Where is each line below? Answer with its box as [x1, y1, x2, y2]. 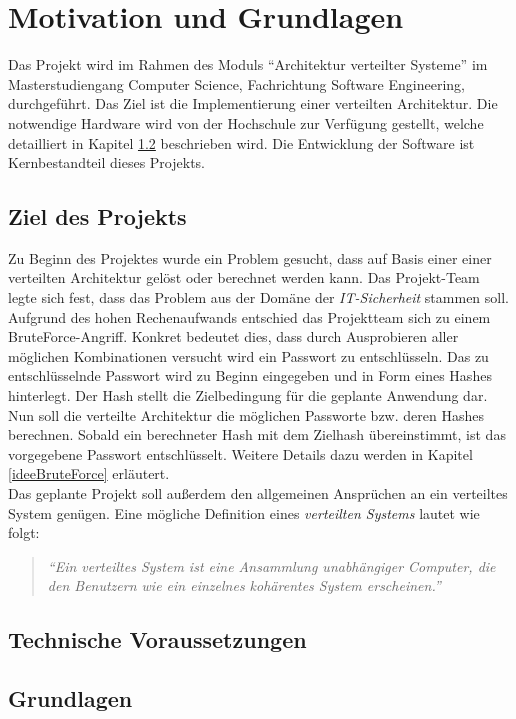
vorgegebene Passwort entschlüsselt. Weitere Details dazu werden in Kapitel [8, 443, 473, 464]
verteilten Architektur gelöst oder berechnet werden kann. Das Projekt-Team [8, 267, 480, 288]
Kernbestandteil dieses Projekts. [8, 152, 205, 173]
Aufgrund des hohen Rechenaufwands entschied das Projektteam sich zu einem [8, 306, 491, 327]
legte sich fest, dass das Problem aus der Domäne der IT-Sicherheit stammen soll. [8, 287, 509, 308]
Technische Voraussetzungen [8, 624, 307, 655]
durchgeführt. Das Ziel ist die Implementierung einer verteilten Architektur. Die [8, 93, 498, 114]
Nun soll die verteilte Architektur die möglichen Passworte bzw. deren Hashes [8, 404, 484, 425]
